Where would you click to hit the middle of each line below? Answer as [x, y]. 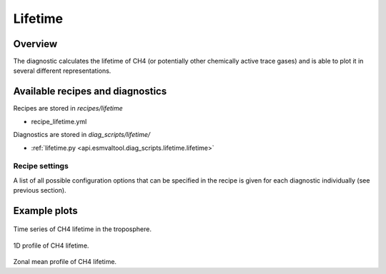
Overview [35, 44]
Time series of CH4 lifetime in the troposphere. [82, 229]
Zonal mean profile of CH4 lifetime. [65, 262]
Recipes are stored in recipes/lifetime [68, 108]
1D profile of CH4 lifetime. [51, 245]
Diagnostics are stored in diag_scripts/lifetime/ [82, 135]
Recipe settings [41, 166]
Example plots [45, 210]
